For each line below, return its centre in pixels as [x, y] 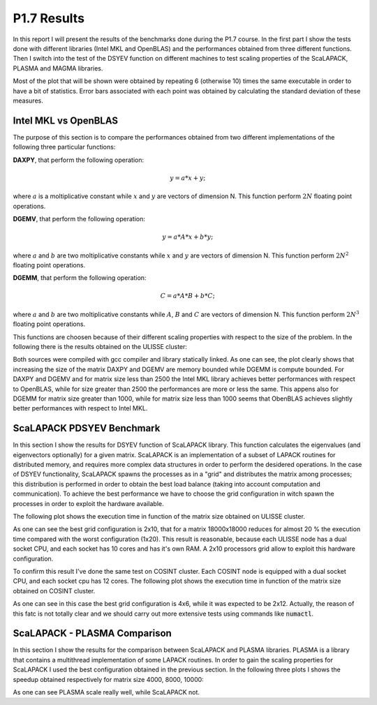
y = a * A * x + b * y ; [187, 237]
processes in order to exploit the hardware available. [88, 503]
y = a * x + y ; [188, 178]
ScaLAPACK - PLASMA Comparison [93, 633]
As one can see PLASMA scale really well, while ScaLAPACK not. [106, 692]
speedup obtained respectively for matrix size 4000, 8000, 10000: [108, 679]
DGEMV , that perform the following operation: [79, 218]
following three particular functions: [64, 147]
